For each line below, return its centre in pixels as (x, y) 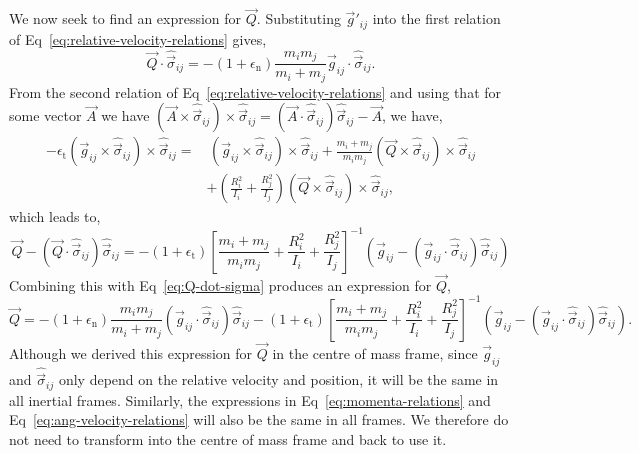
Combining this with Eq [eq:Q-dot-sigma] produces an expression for (220, 284)
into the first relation (436, 18)
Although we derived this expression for (131, 353)
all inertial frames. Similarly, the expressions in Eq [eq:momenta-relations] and (250, 399)
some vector (45, 115)
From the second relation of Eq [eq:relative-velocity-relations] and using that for (255, 91)
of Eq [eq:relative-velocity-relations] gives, (138, 38)
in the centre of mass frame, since (375, 353)
